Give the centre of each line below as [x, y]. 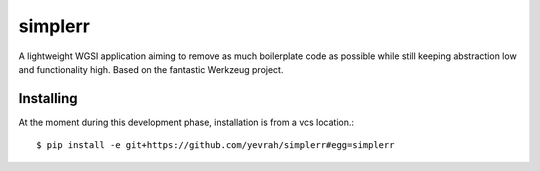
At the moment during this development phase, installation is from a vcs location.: [186, 122]
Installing [48, 98]
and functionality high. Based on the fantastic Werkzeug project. [151, 69]
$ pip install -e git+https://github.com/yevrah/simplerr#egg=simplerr [215, 145]
